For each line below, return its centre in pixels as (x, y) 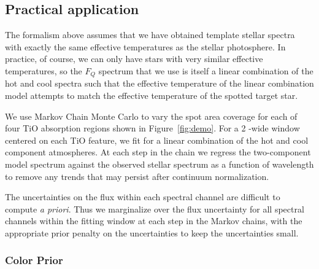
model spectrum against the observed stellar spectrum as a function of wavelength (159, 164)
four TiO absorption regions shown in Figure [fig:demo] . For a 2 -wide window (152, 128)
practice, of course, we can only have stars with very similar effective (134, 59)
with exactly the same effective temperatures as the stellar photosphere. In (145, 46)
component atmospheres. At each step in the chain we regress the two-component (158, 152)
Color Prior (34, 260)
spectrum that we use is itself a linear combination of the (206, 70)
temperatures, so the (44, 70)
